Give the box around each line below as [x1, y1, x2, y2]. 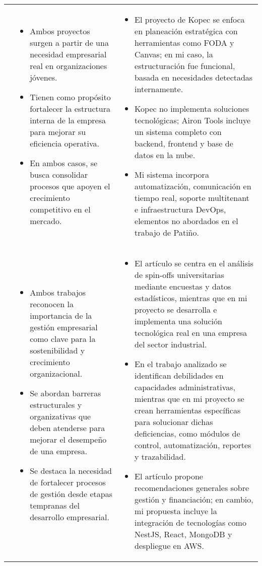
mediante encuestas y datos [135, 280, 231, 292]
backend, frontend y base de [135, 137, 233, 149]
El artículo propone [135, 470, 203, 482]
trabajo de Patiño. [135, 227, 199, 238]
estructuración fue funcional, [135, 60, 235, 72]
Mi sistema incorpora [135, 169, 209, 180]
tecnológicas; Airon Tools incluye [135, 114, 251, 126]
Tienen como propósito [30, 91, 111, 103]
